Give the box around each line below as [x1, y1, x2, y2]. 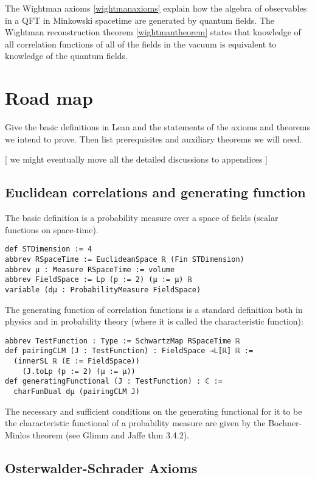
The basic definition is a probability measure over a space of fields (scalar [5, 211, 279, 224]
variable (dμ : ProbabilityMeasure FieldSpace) [5, 285, 201, 294]
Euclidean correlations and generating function [5, 183, 306, 202]
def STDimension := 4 [5, 245, 92, 254]
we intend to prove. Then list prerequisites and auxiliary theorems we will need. [5, 132, 302, 145]
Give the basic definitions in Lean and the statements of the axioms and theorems [5, 121, 311, 133]
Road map [5, 85, 93, 110]
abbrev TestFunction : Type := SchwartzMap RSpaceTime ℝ [5, 336, 240, 345]
